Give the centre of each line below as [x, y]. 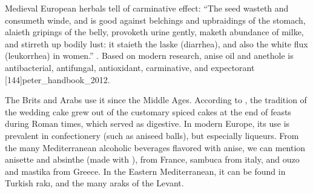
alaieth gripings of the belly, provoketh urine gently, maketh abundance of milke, [154, 32]
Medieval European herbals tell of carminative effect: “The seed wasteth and [147, 8]
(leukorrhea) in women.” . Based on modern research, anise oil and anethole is [149, 56]
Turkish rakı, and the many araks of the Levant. [94, 183]
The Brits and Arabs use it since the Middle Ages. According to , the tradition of [156, 100]
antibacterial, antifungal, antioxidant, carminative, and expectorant [130, 67]
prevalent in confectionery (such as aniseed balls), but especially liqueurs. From [152, 135]
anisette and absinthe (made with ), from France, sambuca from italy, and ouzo [152, 159]
